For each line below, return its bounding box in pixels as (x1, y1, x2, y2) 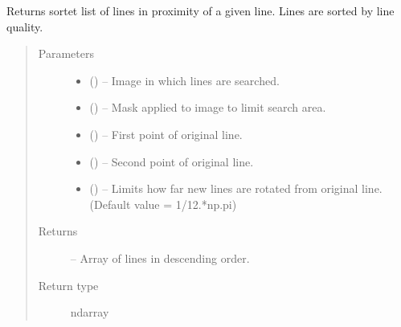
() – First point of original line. (89, 125, 243, 142)
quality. (6, 18, 43, 35)
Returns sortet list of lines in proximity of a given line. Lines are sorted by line (6, 2, 395, 18)
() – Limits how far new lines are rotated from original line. (89, 180, 383, 197)
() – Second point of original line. (89, 153, 254, 170)
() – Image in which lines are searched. (89, 72, 280, 88)
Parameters (38, 45, 94, 62)
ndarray (70, 304, 109, 321)
